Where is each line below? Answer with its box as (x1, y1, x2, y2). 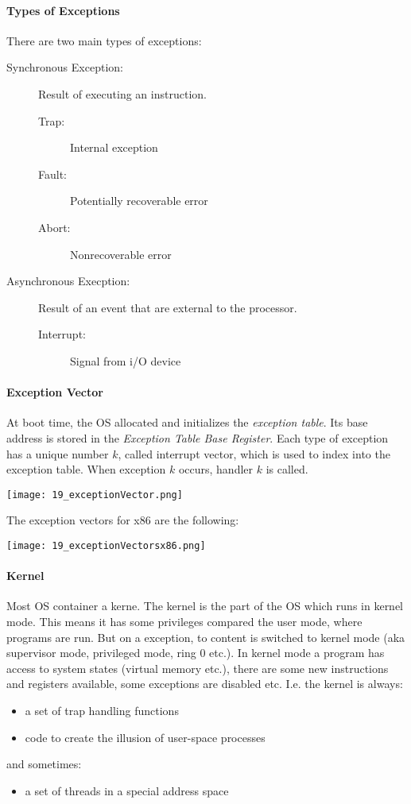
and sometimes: (6, 756, 82, 772)
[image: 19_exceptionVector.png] (6, 489, 183, 501)
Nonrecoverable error (70, 245, 172, 262)
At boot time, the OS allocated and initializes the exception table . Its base (6, 414, 368, 431)
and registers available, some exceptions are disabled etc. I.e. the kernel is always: (6, 675, 403, 692)
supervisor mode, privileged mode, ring (6, 644, 196, 661)
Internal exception (70, 139, 158, 156)
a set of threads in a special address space (25, 782, 229, 798)
